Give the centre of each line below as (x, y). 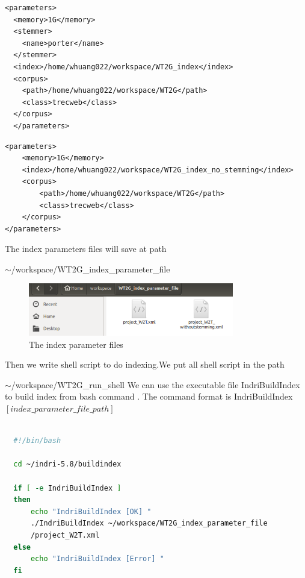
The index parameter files (76, 344)
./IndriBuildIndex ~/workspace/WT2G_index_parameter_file (149, 523)
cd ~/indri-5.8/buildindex (67, 464)
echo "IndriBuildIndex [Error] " (97, 559)
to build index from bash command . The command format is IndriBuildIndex (149, 396)
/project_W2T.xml (65, 535)
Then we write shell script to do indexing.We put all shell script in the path (145, 364)
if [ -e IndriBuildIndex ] (67, 488)
